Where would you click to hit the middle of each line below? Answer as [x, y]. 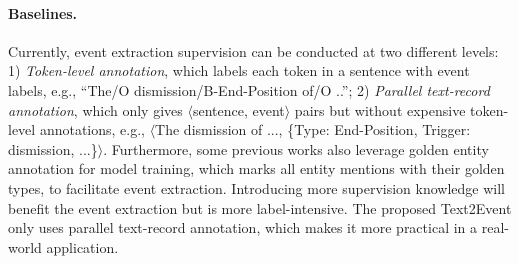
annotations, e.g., [92, 129]
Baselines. [43, 12]
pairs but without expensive [380, 109]
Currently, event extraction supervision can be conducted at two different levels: [253, 50]
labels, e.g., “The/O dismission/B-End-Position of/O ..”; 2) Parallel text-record [249, 89]
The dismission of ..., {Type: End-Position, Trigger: [313, 129]
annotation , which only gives [95, 109]
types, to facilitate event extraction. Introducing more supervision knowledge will [257, 187]
